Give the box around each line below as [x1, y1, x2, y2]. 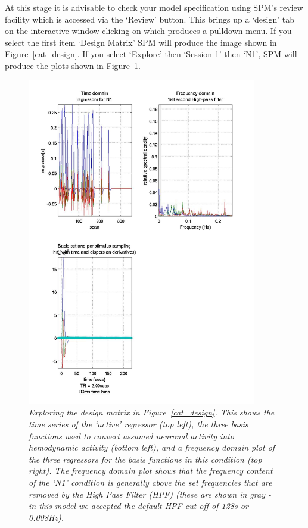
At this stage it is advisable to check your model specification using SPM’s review [5, 1, 303, 13]
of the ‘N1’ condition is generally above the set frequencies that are [29, 476, 272, 489]
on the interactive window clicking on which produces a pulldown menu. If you [5, 24, 292, 37]
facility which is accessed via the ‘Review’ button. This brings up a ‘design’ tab [5, 13, 295, 25]
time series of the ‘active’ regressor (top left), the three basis [29, 418, 248, 430]
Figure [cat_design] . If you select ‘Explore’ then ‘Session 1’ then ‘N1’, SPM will [5, 48, 297, 60]
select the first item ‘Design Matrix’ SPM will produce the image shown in [5, 36, 277, 48]
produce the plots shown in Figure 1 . [5, 59, 141, 71]
